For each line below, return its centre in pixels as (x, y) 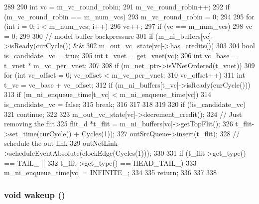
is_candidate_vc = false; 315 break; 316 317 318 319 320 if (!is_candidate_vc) (125, 104)
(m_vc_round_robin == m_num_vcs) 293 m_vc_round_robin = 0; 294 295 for (129, 16)
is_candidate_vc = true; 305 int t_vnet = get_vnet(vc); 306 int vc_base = (121, 55)
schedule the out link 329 (42, 143)
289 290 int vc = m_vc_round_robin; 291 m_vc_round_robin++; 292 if (117, 6)
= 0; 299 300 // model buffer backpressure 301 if (79, 36)
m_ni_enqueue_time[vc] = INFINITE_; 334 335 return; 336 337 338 (111, 172)
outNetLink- (101, 143)
